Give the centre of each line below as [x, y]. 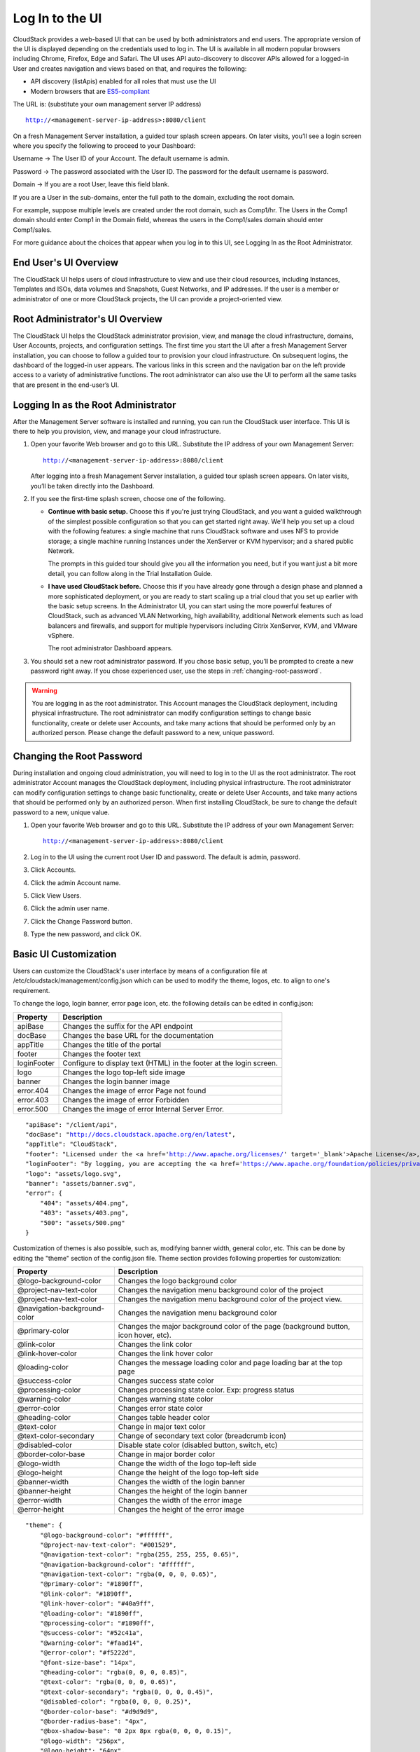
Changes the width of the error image [180, 1500]
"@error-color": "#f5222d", [88, 1653]
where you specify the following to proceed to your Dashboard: [104, 146]
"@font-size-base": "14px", [88, 1662]
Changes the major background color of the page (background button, [234, 1327]
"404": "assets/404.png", [84, 1203]
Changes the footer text [102, 1053]
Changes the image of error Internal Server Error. [143, 1109]
